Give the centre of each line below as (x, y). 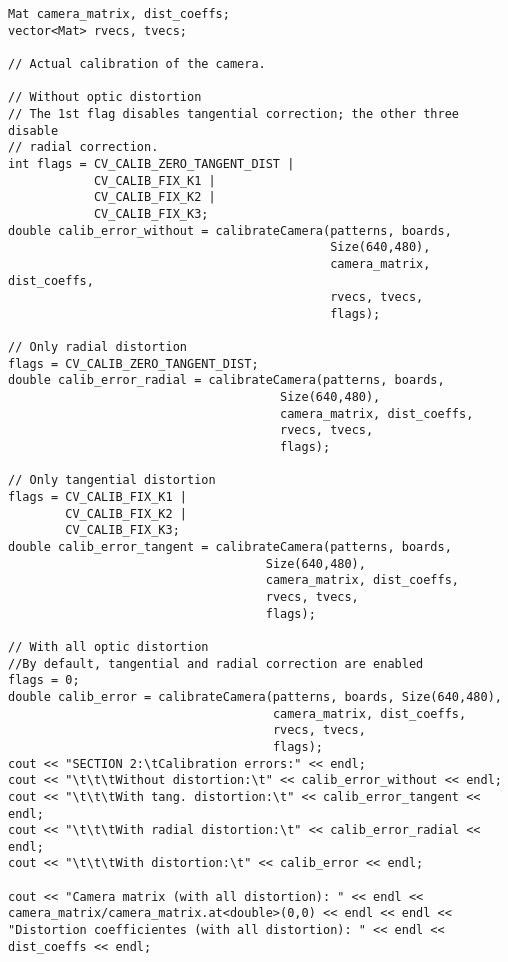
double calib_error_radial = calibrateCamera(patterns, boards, (226, 380)
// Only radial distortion (97, 347)
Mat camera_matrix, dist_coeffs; (119, 14)
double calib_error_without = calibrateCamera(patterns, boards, (230, 230)
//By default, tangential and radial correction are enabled (216, 663)
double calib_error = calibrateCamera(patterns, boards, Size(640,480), (255, 696)
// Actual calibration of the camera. (137, 63)
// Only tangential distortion (112, 480)
